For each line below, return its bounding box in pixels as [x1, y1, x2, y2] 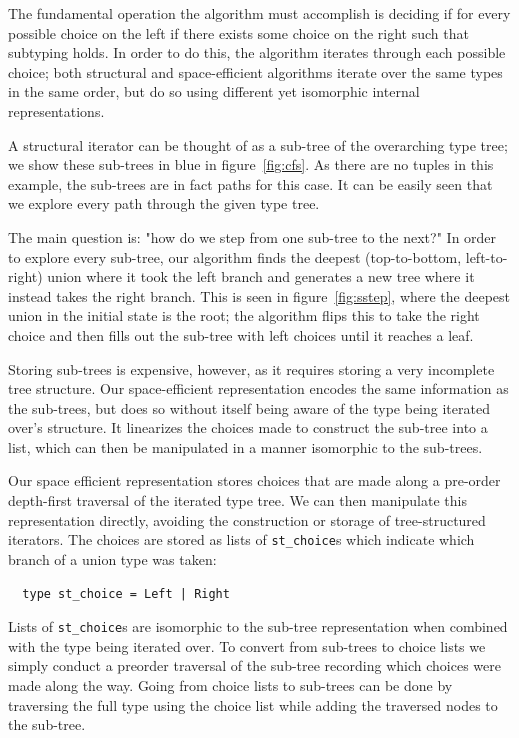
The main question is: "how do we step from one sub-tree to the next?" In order [8, 226, 497, 247]
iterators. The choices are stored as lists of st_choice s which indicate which [8, 529, 475, 550]
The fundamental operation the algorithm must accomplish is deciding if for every [8, 3, 511, 23]
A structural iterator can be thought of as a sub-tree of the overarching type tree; [8, 134, 508, 155]
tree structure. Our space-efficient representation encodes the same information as [8, 378, 509, 399]
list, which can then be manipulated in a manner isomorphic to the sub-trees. [8, 436, 483, 457]
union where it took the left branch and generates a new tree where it [47, 266, 475, 287]
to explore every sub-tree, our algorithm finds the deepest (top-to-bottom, [8, 246, 462, 267]
